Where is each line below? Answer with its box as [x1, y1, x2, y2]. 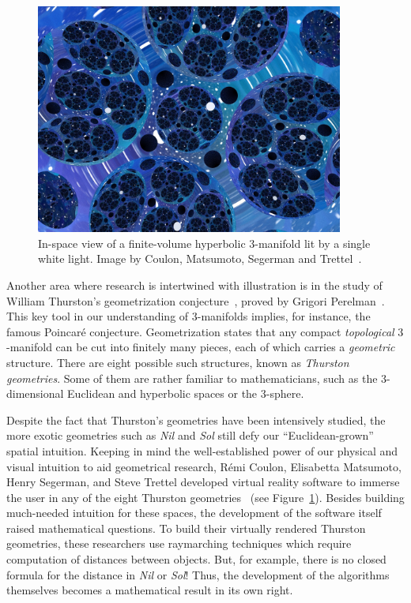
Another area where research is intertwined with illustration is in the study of [6, 276, 383, 293]
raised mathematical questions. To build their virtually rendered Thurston [6, 519, 366, 536]
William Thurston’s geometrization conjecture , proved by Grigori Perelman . [6, 292, 385, 309]
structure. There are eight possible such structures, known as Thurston [6, 354, 349, 370]
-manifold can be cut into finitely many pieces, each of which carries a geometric [6, 339, 395, 355]
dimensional [6, 385, 64, 402]
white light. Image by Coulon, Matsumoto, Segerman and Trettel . [38, 250, 362, 267]
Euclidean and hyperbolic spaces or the [67, 385, 258, 402]
